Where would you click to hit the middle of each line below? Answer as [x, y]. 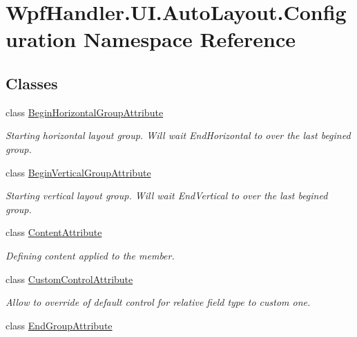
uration [41, 39]
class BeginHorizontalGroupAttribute [85, 112]
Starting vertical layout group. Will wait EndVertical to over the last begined [167, 195]
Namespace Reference [189, 39]
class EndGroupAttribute [59, 325]
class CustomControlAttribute [69, 279]
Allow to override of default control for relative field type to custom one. [158, 302]
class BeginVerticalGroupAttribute [78, 172]
